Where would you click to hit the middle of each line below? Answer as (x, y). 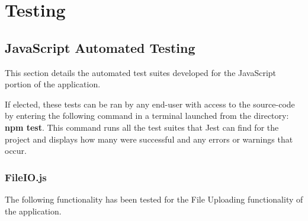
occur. (16, 151)
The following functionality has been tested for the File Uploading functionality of (154, 199)
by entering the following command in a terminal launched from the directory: (147, 116)
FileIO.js (26, 177)
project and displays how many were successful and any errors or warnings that (149, 139)
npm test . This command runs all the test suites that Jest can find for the (142, 127)
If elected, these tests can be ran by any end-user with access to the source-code (150, 104)
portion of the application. (53, 84)
